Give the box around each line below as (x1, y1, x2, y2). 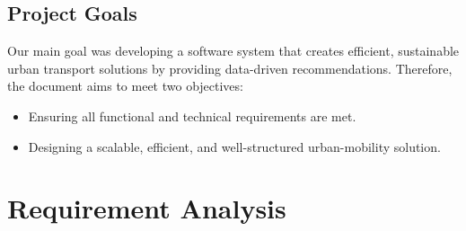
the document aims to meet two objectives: (7, 76, 243, 95)
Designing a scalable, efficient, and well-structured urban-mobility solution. (28, 137, 441, 155)
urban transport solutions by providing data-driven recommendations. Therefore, (7, 58, 453, 77)
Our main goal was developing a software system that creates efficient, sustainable (7, 41, 460, 60)
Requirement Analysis (7, 190, 286, 227)
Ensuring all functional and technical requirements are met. (28, 106, 356, 125)
